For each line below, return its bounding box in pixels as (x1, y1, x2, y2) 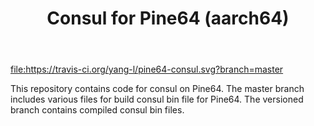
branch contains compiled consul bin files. (10, 104, 185, 116)
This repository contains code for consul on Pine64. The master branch (10, 83, 305, 95)
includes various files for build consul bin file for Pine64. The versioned (10, 93, 304, 106)
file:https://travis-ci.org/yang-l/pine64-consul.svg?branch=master (10, 63, 284, 76)
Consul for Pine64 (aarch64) (46, 7, 290, 30)
